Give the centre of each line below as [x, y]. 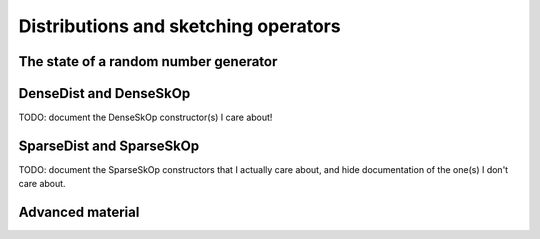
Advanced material [79, 212]
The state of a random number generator [148, 61]
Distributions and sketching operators [179, 26]
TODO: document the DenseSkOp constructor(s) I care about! [145, 117]
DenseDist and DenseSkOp [104, 93]
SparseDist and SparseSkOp [109, 145]
